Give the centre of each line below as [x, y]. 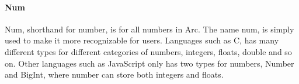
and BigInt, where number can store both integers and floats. [114, 74]
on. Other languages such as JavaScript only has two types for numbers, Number [149, 63]
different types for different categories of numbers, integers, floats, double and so [148, 51]
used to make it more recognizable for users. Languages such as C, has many [142, 40]
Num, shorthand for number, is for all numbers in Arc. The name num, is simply [149, 29]
